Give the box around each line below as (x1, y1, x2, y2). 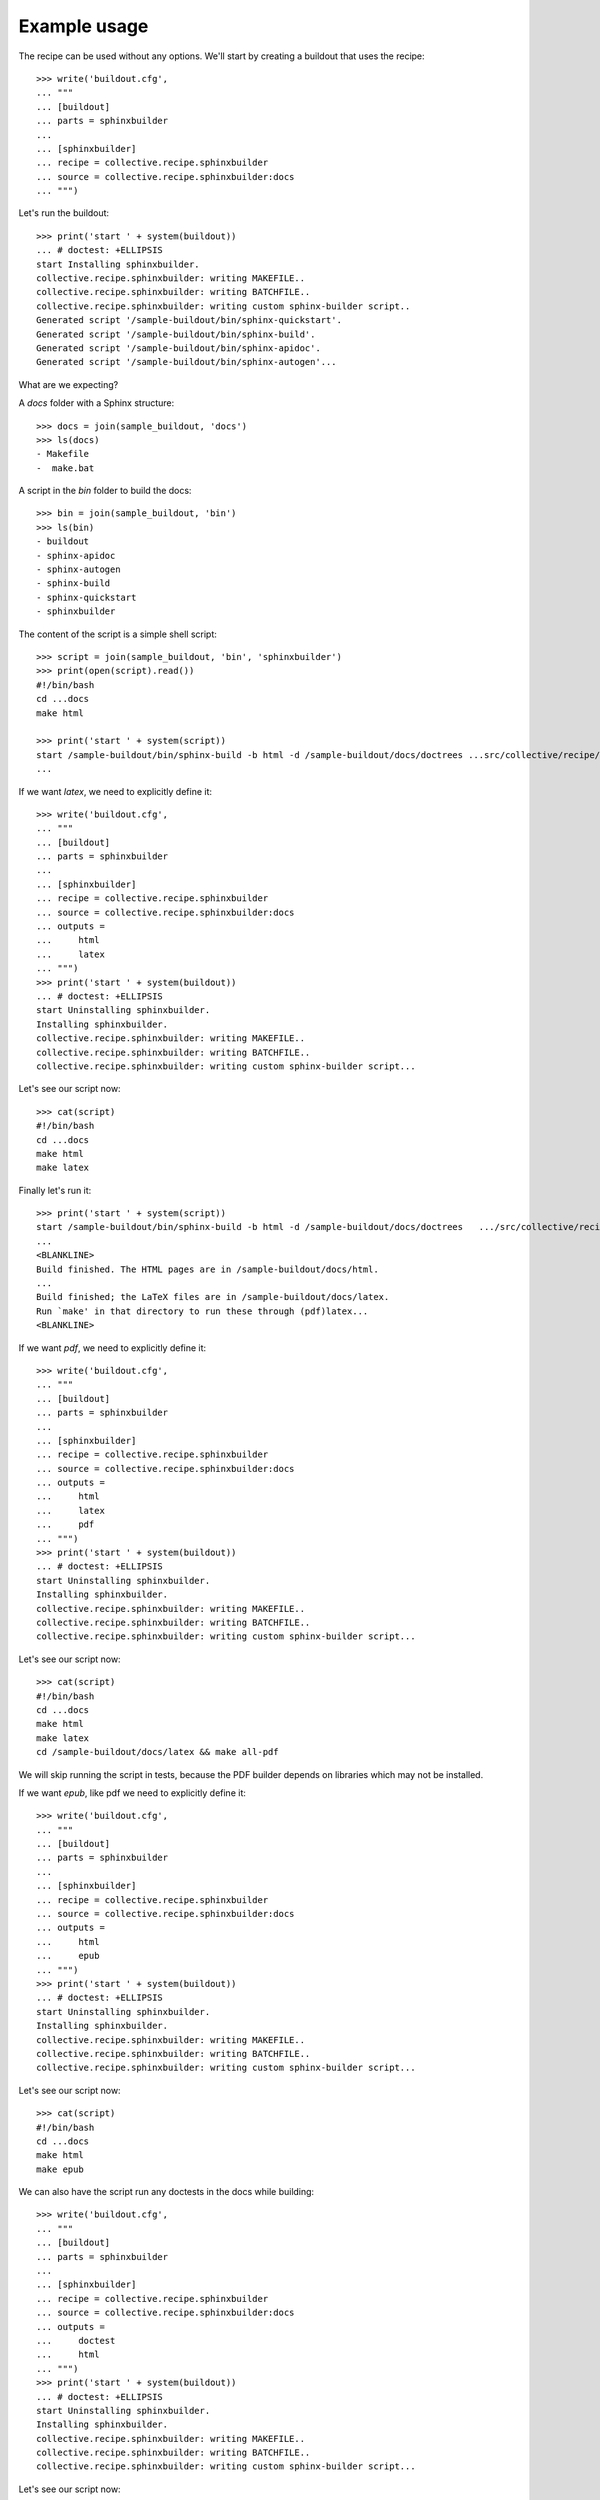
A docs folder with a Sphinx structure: (18, 397, 175, 409)
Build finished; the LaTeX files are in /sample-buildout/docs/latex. (36, 1291, 390, 1303)
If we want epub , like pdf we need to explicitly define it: (18, 1786, 247, 1799)
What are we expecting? (18, 378, 119, 390)
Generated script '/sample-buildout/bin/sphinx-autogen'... (36, 356, 337, 368)
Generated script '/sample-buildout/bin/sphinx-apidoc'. (36, 342, 322, 354)
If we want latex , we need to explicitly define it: (18, 785, 213, 797)
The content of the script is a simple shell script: (18, 628, 217, 640)
